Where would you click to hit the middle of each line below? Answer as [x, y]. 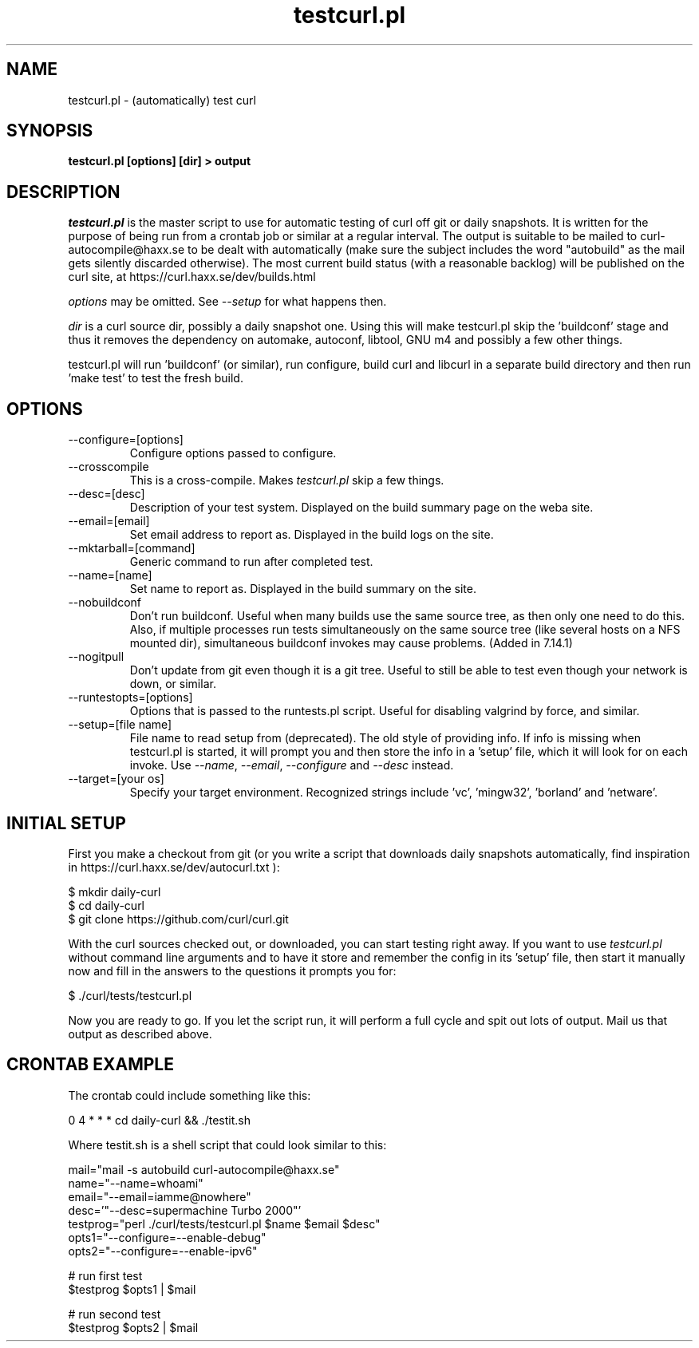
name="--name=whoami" [136, 1183]
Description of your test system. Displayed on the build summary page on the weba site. [361, 508]
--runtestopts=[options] [130, 698]
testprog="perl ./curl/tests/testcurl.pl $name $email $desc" [224, 1223]
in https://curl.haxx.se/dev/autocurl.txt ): [174, 867]
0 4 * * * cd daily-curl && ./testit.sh [159, 1120]
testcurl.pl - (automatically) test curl [162, 100]
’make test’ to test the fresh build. [156, 378]
